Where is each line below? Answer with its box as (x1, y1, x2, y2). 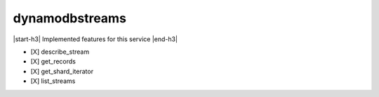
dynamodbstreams (13, 10, 126, 26)
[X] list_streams (30, 77, 76, 85)
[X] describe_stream (30, 47, 90, 56)
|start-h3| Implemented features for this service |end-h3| (13, 35, 178, 43)
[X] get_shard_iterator (30, 67, 94, 75)
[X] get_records (30, 57, 77, 66)
